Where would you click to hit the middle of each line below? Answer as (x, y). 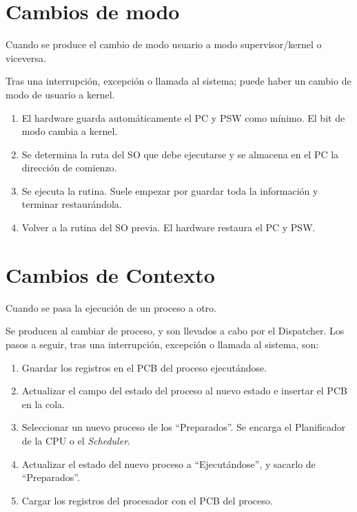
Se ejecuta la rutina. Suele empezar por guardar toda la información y (170, 190)
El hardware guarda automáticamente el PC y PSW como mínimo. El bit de (183, 117)
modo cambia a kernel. (70, 131)
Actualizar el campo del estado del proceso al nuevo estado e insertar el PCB (184, 391)
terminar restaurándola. (72, 204)
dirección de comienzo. (69, 168)
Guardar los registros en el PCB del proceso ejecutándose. (144, 367)
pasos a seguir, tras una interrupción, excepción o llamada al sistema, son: (162, 344)
